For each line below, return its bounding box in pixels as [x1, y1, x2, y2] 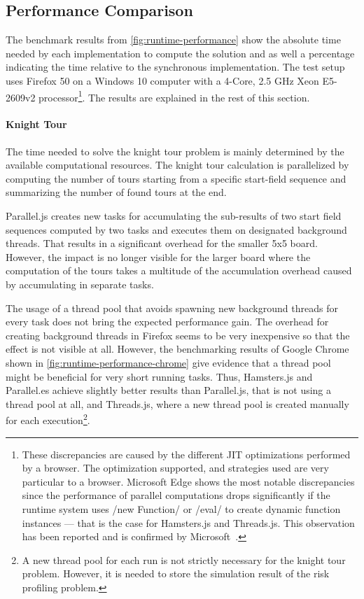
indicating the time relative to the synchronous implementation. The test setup [6, 59, 345, 74]
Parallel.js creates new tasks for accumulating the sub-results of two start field [6, 209, 342, 223]
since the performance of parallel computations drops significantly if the [22, 488, 330, 502]
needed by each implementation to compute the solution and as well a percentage [6, 45, 355, 60]
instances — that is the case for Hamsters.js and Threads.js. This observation [22, 515, 355, 530]
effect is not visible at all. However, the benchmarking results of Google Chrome [6, 341, 349, 356]
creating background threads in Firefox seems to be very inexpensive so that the [6, 327, 350, 342]
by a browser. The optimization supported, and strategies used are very [22, 460, 329, 475]
